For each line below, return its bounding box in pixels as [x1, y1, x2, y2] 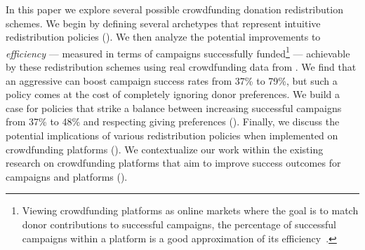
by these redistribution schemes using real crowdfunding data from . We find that [6, 60, 357, 74]
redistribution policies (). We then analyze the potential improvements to [6, 29, 321, 44]
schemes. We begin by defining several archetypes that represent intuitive [6, 15, 321, 30]
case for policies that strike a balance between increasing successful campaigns [6, 100, 342, 115]
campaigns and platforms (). [6, 169, 128, 183]
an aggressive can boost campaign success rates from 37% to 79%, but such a [6, 73, 338, 88]
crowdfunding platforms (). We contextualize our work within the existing [6, 141, 324, 156]
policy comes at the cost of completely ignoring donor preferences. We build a [6, 87, 340, 102]
